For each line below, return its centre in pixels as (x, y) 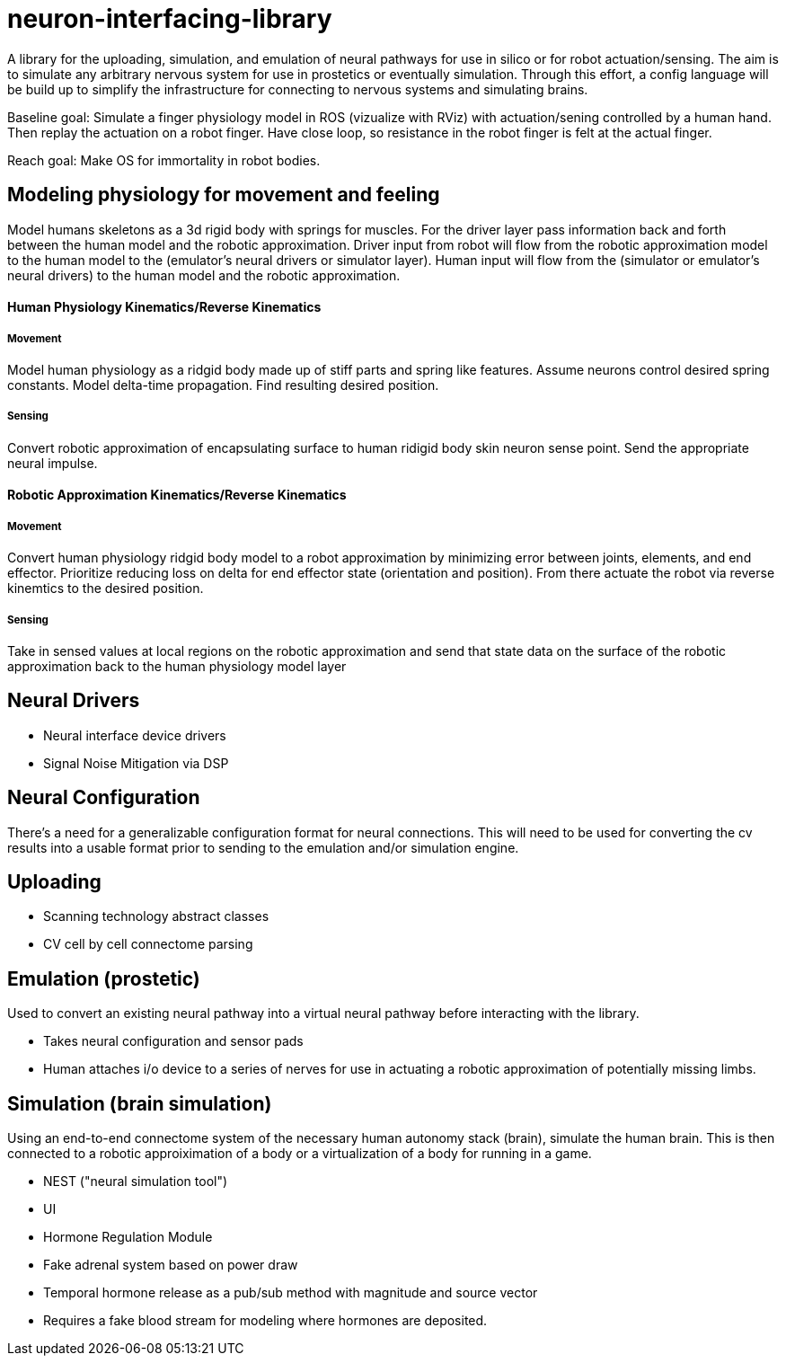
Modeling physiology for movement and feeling (224, 195)
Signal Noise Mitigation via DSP (136, 763)
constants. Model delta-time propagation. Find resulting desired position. (223, 385)
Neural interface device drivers (135, 735)
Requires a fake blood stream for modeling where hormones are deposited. (265, 1321)
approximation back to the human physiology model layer (177, 666)
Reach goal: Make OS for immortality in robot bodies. (164, 160)
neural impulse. (53, 463)
